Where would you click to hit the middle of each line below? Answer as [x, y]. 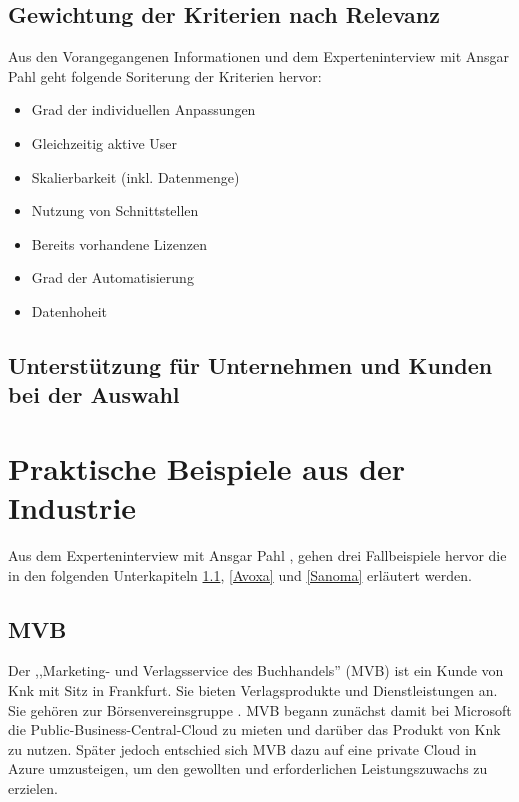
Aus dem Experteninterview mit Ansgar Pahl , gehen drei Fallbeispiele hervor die [257, 555]
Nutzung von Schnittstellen [115, 210]
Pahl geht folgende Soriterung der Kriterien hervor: [165, 75]
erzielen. [33, 787]
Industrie [72, 507]
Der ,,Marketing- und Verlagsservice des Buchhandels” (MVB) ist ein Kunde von [256, 670]
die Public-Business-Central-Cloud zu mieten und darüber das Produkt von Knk [254, 729]
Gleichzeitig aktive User [104, 142]
